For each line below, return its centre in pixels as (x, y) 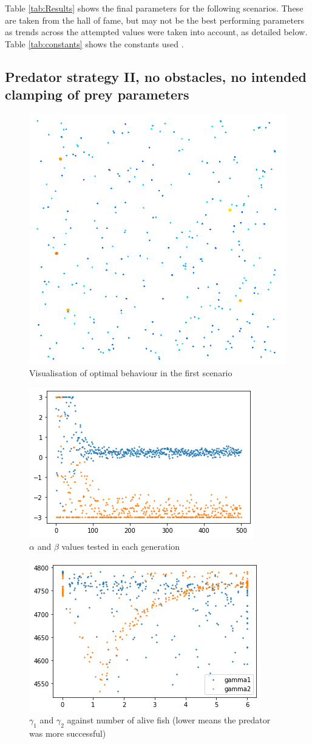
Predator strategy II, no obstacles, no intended (156, 76)
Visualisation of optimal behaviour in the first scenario (131, 372)
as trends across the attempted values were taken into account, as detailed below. (156, 32)
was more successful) (68, 733)
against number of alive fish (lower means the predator (169, 720)
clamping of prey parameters (97, 94)
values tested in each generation (121, 546)
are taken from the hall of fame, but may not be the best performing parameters (155, 20)
